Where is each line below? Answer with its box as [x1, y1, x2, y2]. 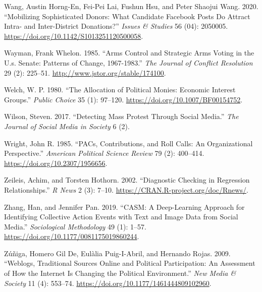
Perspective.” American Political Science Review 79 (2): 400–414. [4, 148, 204, 158]
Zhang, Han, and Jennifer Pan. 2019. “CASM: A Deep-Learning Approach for [4, 201, 245, 212]
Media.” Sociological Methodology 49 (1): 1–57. [4, 221, 146, 231]
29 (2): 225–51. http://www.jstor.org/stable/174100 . [4, 67, 166, 78]
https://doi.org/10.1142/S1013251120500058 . [4, 30, 143, 41]
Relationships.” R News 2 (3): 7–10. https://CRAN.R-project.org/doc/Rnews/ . [4, 184, 248, 195]
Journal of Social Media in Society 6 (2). [4, 121, 130, 131]
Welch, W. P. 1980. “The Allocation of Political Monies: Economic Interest [4, 84, 236, 95]
